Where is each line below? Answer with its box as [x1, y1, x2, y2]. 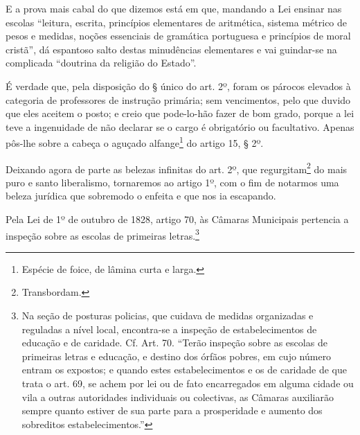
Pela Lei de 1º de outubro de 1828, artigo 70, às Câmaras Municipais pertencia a [6, 212, 349, 227]
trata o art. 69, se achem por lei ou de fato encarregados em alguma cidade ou [21, 376, 354, 391]
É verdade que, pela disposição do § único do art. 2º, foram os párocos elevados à [6, 78, 351, 93]
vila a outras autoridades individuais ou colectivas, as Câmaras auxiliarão [21, 389, 334, 404]
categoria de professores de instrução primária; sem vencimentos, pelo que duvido [6, 92, 351, 107]
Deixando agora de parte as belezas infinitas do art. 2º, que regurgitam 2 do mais [6, 159, 348, 176]
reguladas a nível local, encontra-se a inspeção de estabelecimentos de [21, 321, 317, 336]
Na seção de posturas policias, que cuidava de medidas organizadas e [21, 308, 314, 323]
